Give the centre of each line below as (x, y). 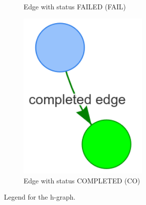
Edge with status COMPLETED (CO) (82, 180)
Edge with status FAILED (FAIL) (75, 6)
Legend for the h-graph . (40, 197)
